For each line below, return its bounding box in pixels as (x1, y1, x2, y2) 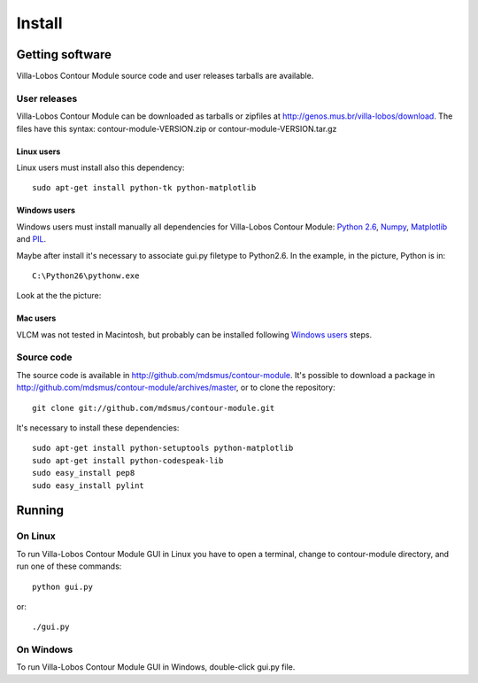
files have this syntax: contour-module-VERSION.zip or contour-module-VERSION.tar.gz (16, 123, 337, 134)
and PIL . (16, 234, 47, 244)
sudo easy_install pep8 (32, 468, 135, 478)
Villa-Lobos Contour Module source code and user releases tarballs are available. (16, 71, 314, 81)
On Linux (16, 530, 57, 542)
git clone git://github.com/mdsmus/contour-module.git (32, 403, 275, 413)
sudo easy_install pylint (32, 480, 145, 491)
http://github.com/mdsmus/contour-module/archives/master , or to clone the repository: (16, 382, 335, 393)
